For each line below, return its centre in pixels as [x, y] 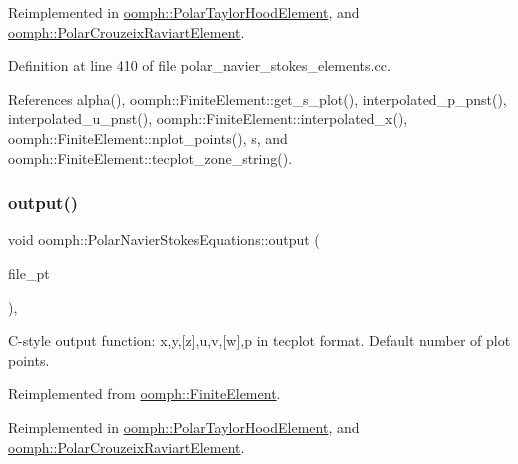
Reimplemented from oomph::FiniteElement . [144, 393]
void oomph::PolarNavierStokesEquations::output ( [164, 239]
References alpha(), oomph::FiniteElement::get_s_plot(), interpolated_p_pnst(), [257, 98]
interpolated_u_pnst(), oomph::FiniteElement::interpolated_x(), [208, 118]
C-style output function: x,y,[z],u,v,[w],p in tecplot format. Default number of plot [259, 340]
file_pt [29, 272]
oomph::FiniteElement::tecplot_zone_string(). [150, 157]
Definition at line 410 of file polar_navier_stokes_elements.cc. [199, 65]
